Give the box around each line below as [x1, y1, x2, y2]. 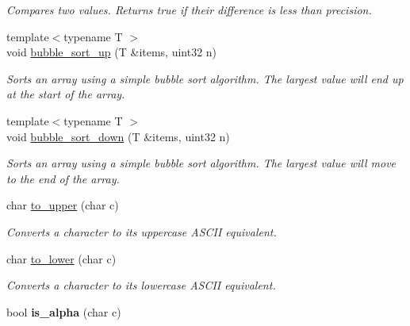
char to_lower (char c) [6, 250, 117, 267]
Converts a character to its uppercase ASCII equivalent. [6, 223, 277, 240]
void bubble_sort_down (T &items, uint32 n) [6, 128, 230, 144]
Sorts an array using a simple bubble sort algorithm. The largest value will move [6, 155, 397, 171]
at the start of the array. [6, 86, 125, 102]
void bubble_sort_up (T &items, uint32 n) [6, 44, 217, 60]
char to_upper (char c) [6, 197, 119, 213]
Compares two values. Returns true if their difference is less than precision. [6, 2, 372, 17]
